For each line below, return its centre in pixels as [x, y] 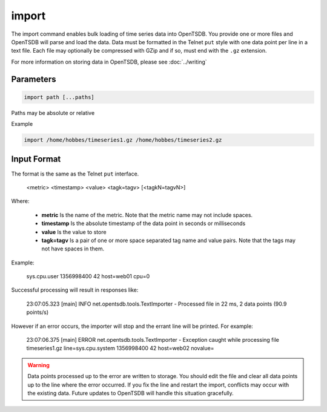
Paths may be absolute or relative [53, 113]
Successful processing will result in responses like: [75, 290]
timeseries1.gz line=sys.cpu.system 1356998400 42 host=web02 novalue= [120, 348]
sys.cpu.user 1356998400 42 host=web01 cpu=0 [88, 276]
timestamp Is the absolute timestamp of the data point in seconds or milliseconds [144, 223]
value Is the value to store [74, 232]
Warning [38, 365]
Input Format [36, 159]
